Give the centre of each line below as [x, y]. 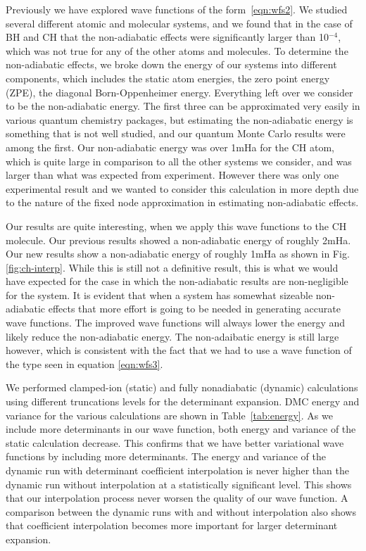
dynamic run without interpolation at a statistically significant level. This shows [179, 484]
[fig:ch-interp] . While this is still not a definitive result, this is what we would [172, 267]
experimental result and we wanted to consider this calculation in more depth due [182, 188]
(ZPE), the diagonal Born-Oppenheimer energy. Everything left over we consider [179, 92]
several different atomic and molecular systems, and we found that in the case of [179, 23]
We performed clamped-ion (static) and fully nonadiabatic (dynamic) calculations [182, 387]
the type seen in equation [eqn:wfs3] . [84, 363]
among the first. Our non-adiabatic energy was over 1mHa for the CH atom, [170, 147]
